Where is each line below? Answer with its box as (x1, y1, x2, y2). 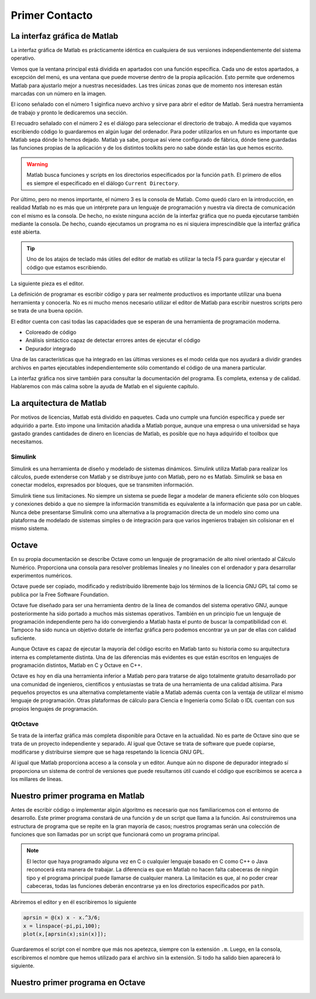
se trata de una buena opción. (11, 307, 83, 314)
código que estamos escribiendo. (26, 264, 108, 271)
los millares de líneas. (11, 775, 63, 782)
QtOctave (11, 720, 39, 728)
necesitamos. (11, 438, 43, 445)
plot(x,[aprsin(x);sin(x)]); (23, 931, 107, 938)
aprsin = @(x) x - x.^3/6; (23, 914, 101, 921)
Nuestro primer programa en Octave (11, 977, 146, 987)
